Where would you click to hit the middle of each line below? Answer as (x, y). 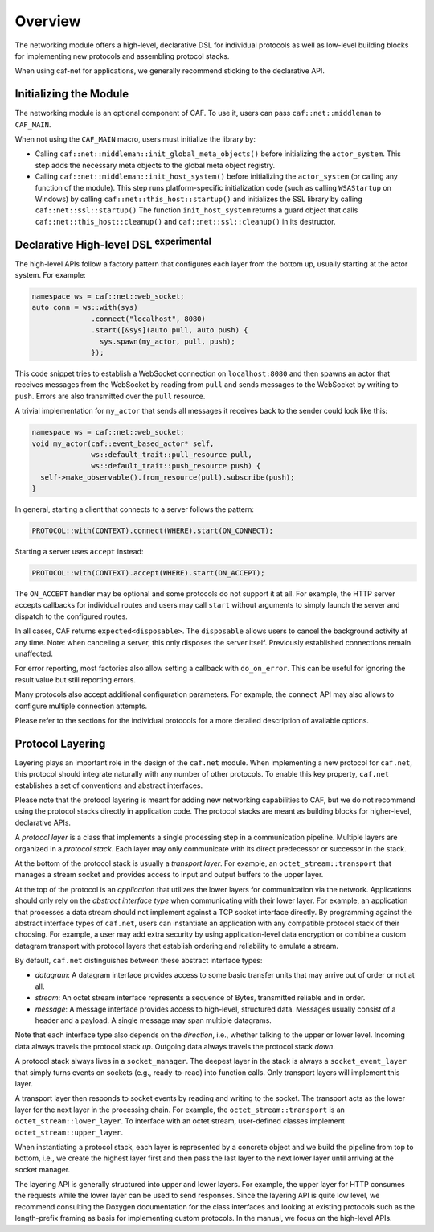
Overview (48, 21)
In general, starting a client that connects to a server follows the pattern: (135, 509)
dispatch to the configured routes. (71, 616)
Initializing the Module (72, 94)
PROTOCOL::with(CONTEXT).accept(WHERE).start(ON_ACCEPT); (148, 573)
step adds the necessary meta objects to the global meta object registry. (155, 165)
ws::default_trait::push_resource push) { (176, 466)
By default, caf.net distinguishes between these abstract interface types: (139, 961)
